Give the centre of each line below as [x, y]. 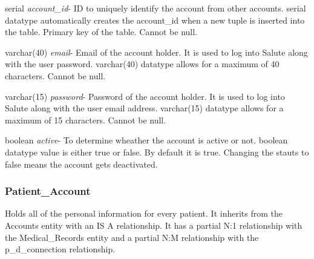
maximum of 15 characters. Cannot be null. [86, 120]
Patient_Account [48, 191]
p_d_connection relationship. [60, 249]
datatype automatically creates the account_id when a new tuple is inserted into [155, 20]
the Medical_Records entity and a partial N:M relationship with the [132, 237]
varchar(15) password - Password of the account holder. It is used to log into [145, 96]
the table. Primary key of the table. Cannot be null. [101, 32]
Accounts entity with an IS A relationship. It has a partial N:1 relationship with [154, 225]
